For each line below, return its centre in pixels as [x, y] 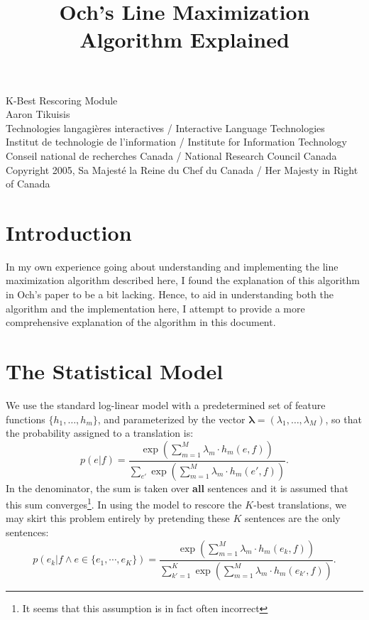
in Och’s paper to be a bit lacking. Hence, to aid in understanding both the [170, 294]
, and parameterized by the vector [171, 419]
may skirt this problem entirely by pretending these [118, 518]
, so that [343, 419]
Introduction [69, 232]
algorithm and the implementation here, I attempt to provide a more [155, 308]
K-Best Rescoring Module [62, 100]
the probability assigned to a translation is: [100, 433]
